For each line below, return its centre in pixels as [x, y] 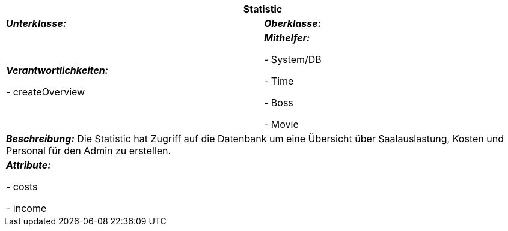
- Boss [279, 103]
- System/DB [293, 59]
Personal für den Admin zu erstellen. [89, 151]
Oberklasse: [293, 23]
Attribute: [29, 165]
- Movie [281, 124]
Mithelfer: [287, 38]
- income [26, 208]
